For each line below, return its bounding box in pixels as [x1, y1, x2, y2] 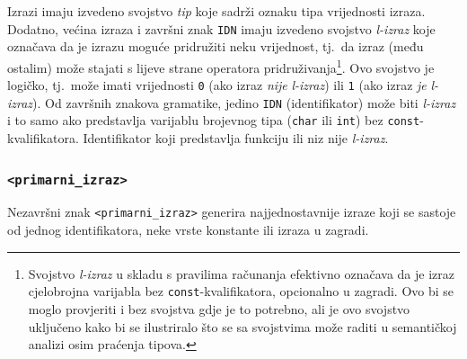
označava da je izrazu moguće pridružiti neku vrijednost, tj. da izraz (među [7, 37, 424, 56]
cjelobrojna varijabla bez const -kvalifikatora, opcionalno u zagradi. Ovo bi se [28, 282, 454, 301]
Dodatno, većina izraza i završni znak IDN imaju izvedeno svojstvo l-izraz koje [7, 19, 436, 38]
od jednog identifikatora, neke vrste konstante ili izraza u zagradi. [7, 220, 369, 239]
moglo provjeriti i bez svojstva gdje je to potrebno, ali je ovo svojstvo [28, 299, 410, 318]
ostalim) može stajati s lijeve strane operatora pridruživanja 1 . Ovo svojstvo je [7, 55, 435, 76]
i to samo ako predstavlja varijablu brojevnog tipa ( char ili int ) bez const [7, 111, 420, 130]
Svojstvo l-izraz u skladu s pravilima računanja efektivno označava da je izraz [28, 264, 454, 283]
